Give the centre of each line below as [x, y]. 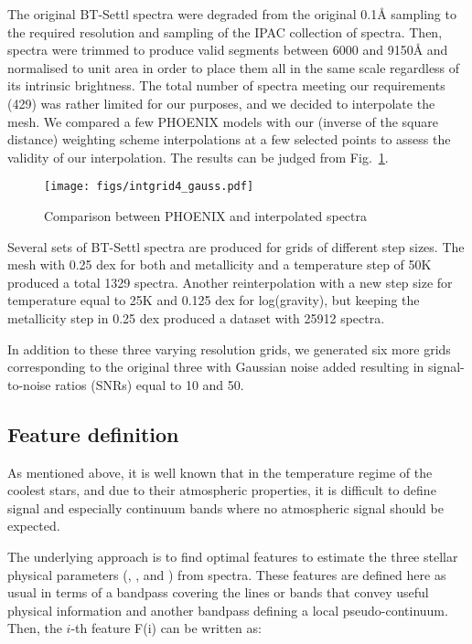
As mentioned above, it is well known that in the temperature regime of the [220, 472]
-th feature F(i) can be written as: [166, 628]
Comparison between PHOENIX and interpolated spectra [206, 216]
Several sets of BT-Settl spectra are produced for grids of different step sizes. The [236, 246]
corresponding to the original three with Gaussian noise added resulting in [216, 367]
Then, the [35, 628]
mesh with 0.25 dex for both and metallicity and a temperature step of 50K [220, 264]
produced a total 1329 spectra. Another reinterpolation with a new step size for [230, 282]
